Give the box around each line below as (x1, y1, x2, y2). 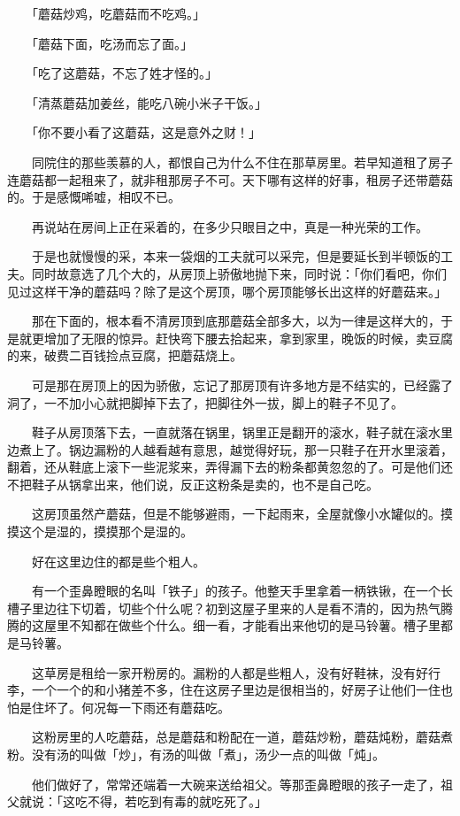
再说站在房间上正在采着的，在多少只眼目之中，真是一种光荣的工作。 (31, 217, 428, 235)
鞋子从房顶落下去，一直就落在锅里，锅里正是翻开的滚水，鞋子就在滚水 (31, 423, 441, 442)
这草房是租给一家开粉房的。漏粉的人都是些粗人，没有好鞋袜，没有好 (31, 663, 428, 681)
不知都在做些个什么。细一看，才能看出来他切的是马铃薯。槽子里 (68, 616, 441, 635)
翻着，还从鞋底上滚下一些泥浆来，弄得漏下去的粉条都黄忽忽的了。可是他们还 (7, 458, 453, 476)
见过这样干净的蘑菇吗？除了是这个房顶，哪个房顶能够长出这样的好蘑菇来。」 (7, 281, 447, 300)
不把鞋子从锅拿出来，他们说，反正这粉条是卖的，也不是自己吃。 (7, 474, 379, 493)
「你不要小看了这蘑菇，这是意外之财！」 (31, 123, 261, 142)
